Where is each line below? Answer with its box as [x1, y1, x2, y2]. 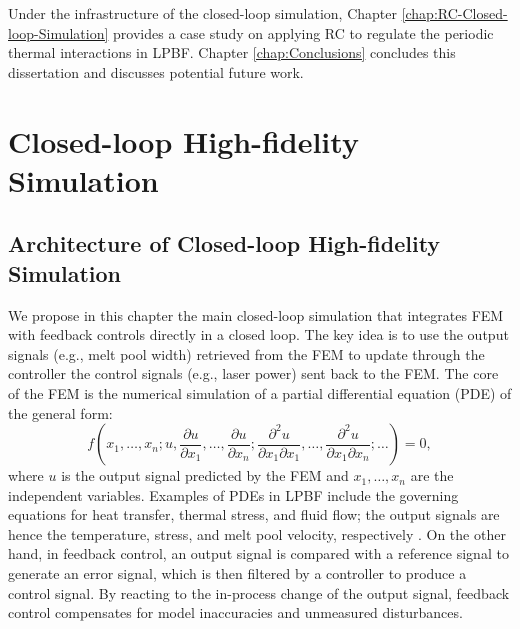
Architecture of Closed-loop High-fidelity [8, 228, 441, 259]
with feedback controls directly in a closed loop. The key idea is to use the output [8, 324, 509, 345]
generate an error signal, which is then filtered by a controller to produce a [8, 563, 467, 584]
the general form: [8, 402, 113, 423]
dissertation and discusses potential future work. [8, 61, 304, 82]
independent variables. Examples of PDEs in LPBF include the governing [8, 484, 459, 505]
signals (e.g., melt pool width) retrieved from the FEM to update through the [8, 343, 485, 364]
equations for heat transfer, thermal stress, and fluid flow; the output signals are [8, 504, 500, 525]
